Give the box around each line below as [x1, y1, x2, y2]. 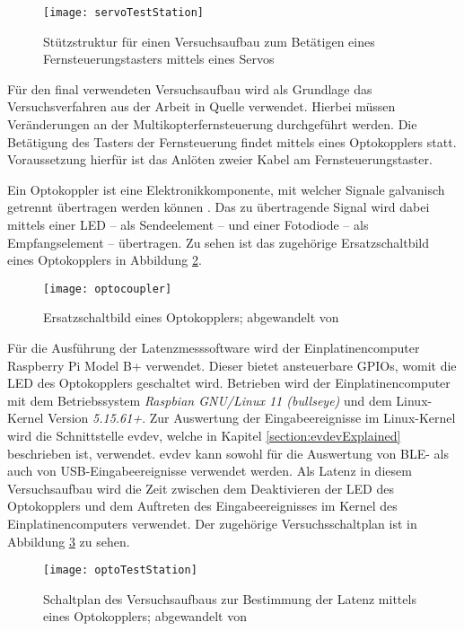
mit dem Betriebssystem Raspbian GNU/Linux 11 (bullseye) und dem [7, 390, 392, 409]
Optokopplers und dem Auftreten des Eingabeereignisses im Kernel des [7, 496, 398, 515]
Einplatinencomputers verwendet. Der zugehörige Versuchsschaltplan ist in [7, 513, 417, 532]
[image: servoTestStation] [43, 6, 204, 19]
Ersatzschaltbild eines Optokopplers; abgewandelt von [43, 308, 339, 327]
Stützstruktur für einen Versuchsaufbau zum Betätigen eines [43, 31, 375, 50]
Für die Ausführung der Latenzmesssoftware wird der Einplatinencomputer [7, 338, 420, 357]
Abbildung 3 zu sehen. [7, 531, 130, 550]
